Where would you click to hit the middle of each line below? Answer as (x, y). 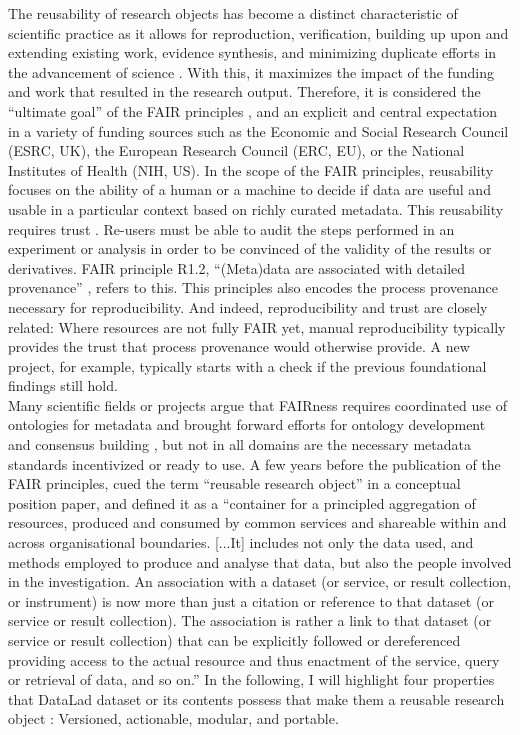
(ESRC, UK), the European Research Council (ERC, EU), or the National (236, 150)
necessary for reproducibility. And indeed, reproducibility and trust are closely (248, 306)
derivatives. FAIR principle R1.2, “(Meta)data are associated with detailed (237, 267)
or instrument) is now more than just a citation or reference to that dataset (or (251, 600)
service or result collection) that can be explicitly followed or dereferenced (234, 640)
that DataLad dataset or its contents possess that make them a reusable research (256, 698)
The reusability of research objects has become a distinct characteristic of (233, 13)
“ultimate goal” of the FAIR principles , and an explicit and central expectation (253, 110)
